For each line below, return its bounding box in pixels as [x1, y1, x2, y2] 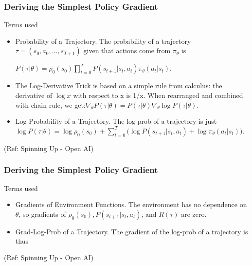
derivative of [15, 90, 53, 100]
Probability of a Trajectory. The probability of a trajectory [15, 36, 191, 46]
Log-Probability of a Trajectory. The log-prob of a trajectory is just [15, 116, 217, 126]
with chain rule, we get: [15, 99, 86, 110]
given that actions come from [83, 45, 171, 56]
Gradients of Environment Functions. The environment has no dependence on [15, 199, 247, 209]
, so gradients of [18, 209, 66, 219]
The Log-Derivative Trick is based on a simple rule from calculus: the [15, 80, 222, 91]
